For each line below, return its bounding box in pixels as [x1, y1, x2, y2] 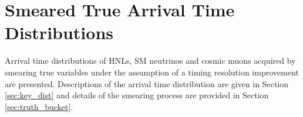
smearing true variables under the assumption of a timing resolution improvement [5, 66, 299, 78]
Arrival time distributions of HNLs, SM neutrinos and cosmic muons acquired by [5, 54, 296, 67]
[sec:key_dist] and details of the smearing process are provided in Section [5, 89, 269, 101]
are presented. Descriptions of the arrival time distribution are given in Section [5, 77, 289, 90]
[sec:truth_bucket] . [5, 100, 73, 112]
